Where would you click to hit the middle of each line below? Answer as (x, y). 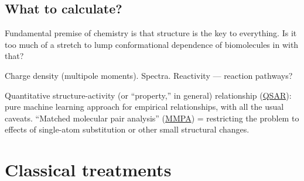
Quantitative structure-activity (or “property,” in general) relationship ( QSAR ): (148, 95)
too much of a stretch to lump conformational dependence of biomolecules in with (152, 44)
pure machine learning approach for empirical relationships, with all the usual (144, 107)
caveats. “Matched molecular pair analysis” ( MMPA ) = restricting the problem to (152, 118)
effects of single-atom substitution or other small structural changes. (127, 129)
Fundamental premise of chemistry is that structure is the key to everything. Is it (151, 33)
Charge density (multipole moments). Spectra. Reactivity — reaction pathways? (149, 75)
